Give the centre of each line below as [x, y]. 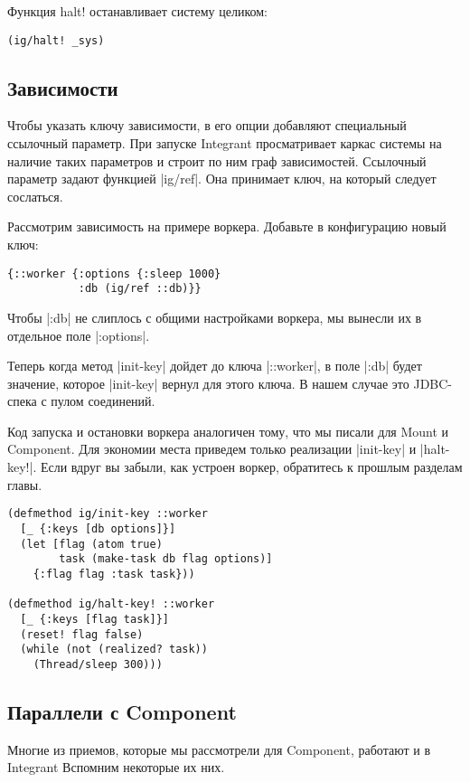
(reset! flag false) [82, 634]
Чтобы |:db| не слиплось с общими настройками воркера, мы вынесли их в [215, 317]
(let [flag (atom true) [91, 544]
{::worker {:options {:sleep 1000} [114, 273]
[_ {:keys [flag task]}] [94, 619]
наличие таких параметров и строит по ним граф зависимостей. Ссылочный [217, 160]
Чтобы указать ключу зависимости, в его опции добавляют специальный [207, 125]
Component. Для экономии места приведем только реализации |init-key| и [212, 449]
